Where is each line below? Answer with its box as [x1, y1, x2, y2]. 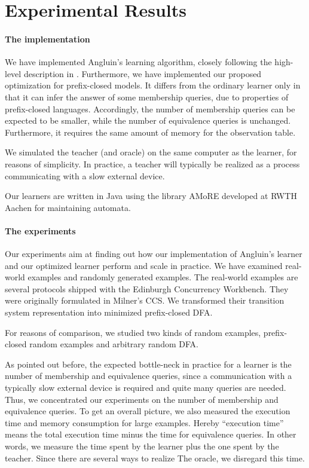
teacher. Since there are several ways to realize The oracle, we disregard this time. [5, 451, 305, 464]
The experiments [5, 224, 76, 237]
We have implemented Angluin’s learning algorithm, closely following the [5, 56, 272, 68]
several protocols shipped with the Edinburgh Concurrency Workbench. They [5, 282, 289, 295]
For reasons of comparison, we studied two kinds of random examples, [5, 326, 261, 338]
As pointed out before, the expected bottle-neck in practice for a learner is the [5, 357, 292, 370]
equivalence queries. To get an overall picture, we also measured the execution [5, 405, 290, 417]
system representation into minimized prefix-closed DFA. [5, 306, 213, 319]
